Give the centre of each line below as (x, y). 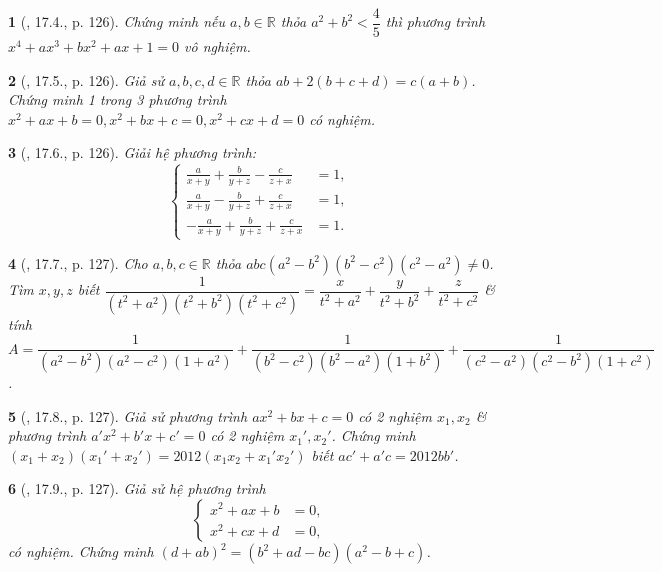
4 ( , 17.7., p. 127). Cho (78, 262)
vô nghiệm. (217, 46)
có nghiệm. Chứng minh (81, 551)
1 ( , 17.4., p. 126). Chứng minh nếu (117, 21)
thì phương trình (435, 21)
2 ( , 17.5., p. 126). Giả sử (86, 79)
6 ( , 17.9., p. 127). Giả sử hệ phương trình (137, 488)
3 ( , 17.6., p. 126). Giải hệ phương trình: (132, 152)
